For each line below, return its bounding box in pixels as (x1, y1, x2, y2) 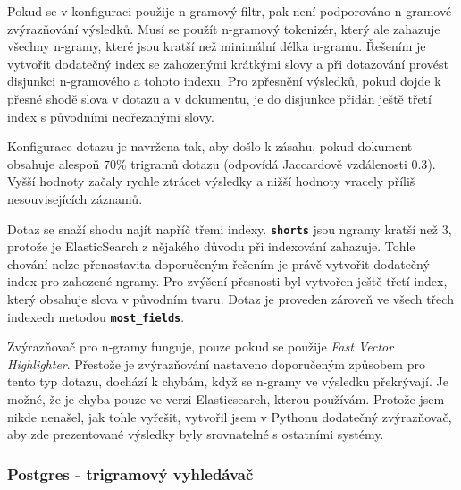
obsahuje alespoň (7, 154, 100, 173)
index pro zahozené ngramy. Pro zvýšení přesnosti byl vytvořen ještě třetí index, (7, 272, 448, 291)
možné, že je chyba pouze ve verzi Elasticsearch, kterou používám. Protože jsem (7, 390, 445, 408)
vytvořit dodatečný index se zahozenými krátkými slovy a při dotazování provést (7, 54, 448, 72)
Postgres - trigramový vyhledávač (7, 462, 254, 485)
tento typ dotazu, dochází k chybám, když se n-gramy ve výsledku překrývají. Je (7, 372, 448, 391)
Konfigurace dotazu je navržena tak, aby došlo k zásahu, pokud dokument (7, 137, 413, 156)
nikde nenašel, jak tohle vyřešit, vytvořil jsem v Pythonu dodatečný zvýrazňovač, (7, 407, 452, 426)
